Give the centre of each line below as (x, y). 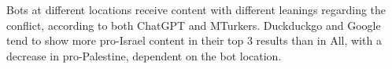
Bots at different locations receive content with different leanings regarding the (196, 9)
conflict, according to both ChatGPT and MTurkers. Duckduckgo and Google (194, 25)
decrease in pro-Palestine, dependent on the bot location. (144, 55)
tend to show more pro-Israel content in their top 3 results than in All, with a (194, 40)
